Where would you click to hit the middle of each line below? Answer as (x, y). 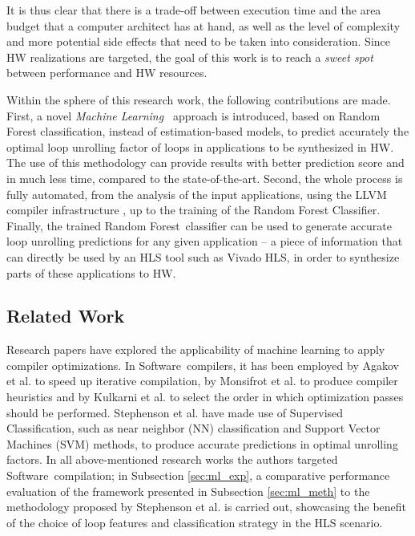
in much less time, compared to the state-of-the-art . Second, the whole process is (205, 178)
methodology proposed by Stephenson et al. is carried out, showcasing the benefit (207, 507)
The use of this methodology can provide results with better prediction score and (205, 162)
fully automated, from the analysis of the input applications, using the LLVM (197, 194)
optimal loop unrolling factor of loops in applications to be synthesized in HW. (200, 146)
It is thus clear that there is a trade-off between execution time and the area (194, 10)
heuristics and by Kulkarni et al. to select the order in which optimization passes (205, 397)
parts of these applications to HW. (91, 272)
